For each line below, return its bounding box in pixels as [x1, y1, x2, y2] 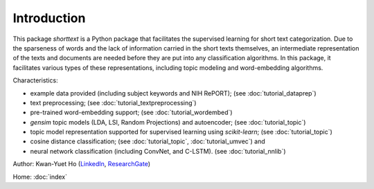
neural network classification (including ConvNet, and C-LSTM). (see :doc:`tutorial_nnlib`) [30, 147, 287, 155]
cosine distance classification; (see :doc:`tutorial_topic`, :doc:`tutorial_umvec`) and [30, 137, 266, 145]
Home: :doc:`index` [12, 172, 67, 181]
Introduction [12, 10, 86, 26]
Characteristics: [12, 76, 58, 84]
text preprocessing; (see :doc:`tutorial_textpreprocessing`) [30, 98, 197, 107]
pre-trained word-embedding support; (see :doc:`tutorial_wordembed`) [30, 108, 233, 117]
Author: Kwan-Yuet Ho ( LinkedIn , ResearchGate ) [12, 160, 151, 168]
